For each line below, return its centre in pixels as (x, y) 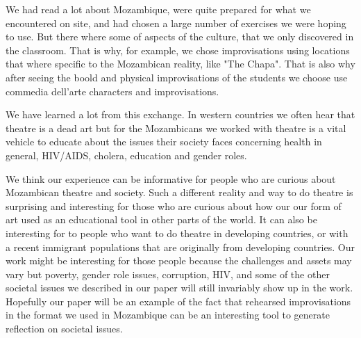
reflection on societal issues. (64, 329)
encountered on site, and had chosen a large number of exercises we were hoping (176, 23)
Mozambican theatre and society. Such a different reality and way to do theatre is (179, 192)
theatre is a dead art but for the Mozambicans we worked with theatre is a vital (176, 128)
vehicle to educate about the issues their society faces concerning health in (164, 142)
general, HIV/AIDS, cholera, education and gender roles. (126, 155)
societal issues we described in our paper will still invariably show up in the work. (179, 288)
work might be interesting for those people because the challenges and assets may (179, 260)
